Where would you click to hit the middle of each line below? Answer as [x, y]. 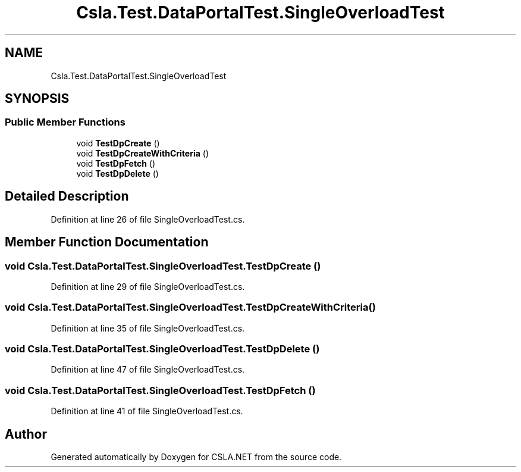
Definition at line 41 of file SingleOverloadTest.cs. [147, 411]
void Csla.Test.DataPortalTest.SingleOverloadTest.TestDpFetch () [160, 390]
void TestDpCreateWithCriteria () [143, 153]
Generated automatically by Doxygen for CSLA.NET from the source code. [196, 457]
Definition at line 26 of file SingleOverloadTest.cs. [148, 219]
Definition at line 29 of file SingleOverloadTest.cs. [148, 286]
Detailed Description [67, 196]
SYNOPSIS [37, 99]
